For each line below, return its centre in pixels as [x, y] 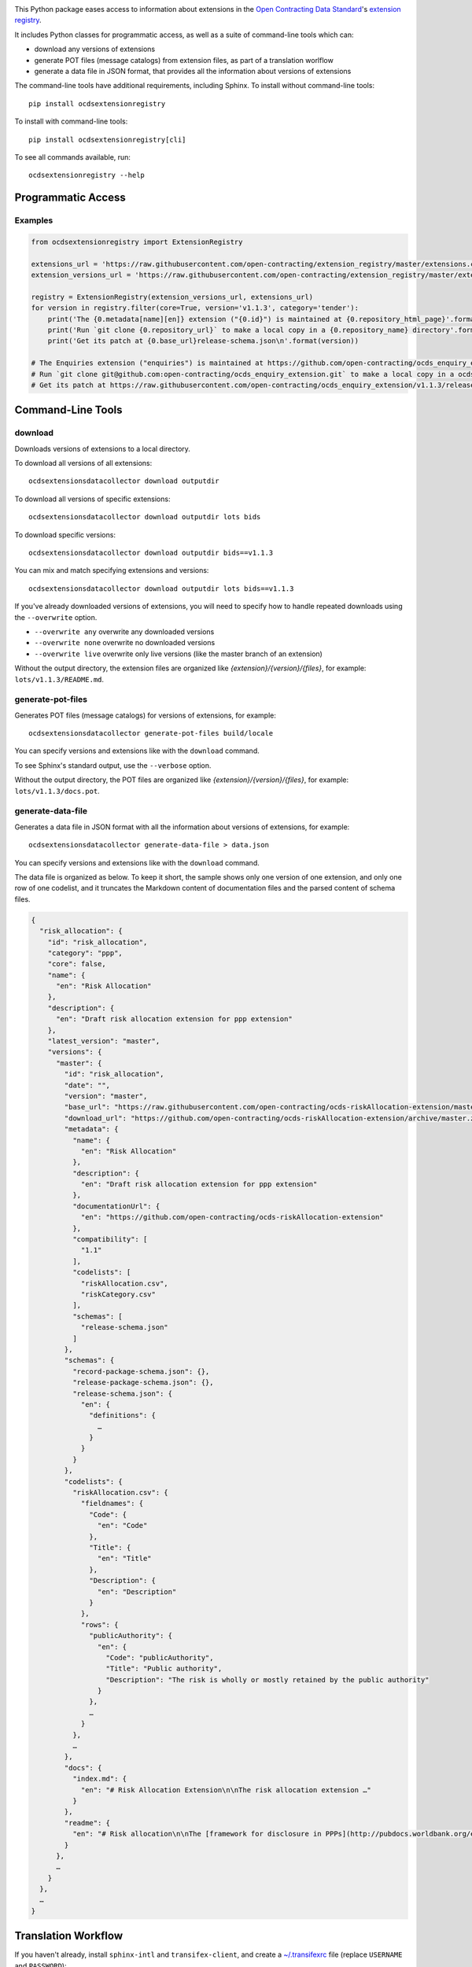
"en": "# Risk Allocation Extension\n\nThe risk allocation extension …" [226, 1790]
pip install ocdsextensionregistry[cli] [107, 139]
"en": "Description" [137, 1592]
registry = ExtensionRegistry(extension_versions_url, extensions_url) [172, 297]
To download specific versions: [65, 534]
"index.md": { [100, 1779]
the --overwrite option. [56, 617]
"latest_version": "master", [104, 1041]
